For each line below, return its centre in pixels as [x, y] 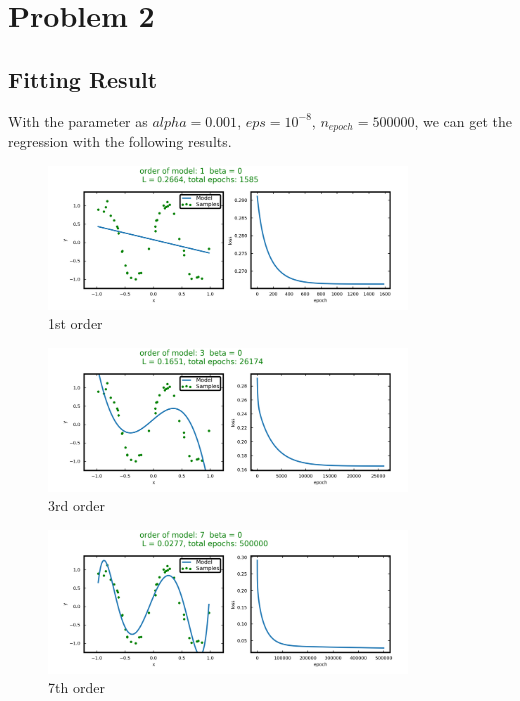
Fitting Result [83, 78]
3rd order [76, 505]
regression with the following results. [120, 141]
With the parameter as [78, 120]
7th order [76, 687]
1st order [75, 323]
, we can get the [463, 120]
